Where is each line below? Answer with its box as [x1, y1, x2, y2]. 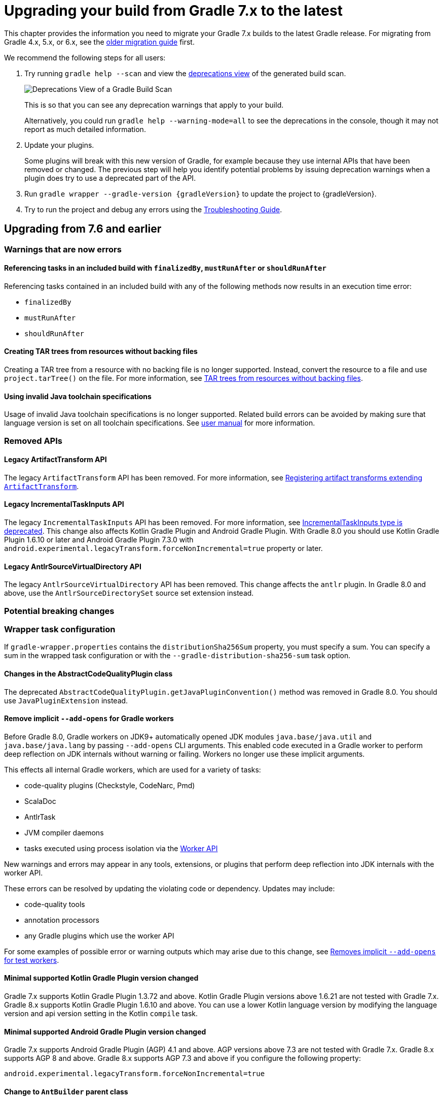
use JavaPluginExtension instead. [4, 696, 128, 705]
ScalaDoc [24, 796, 56, 805]
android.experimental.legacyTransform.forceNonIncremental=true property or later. [4, 544, 323, 553]
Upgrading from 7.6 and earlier [4, 222, 162, 236]
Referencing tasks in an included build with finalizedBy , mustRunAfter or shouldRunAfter [4, 264, 326, 273]
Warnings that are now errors [4, 244, 122, 254]
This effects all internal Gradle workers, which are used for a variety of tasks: [4, 765, 261, 774]
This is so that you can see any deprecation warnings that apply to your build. [24, 100, 284, 109]
